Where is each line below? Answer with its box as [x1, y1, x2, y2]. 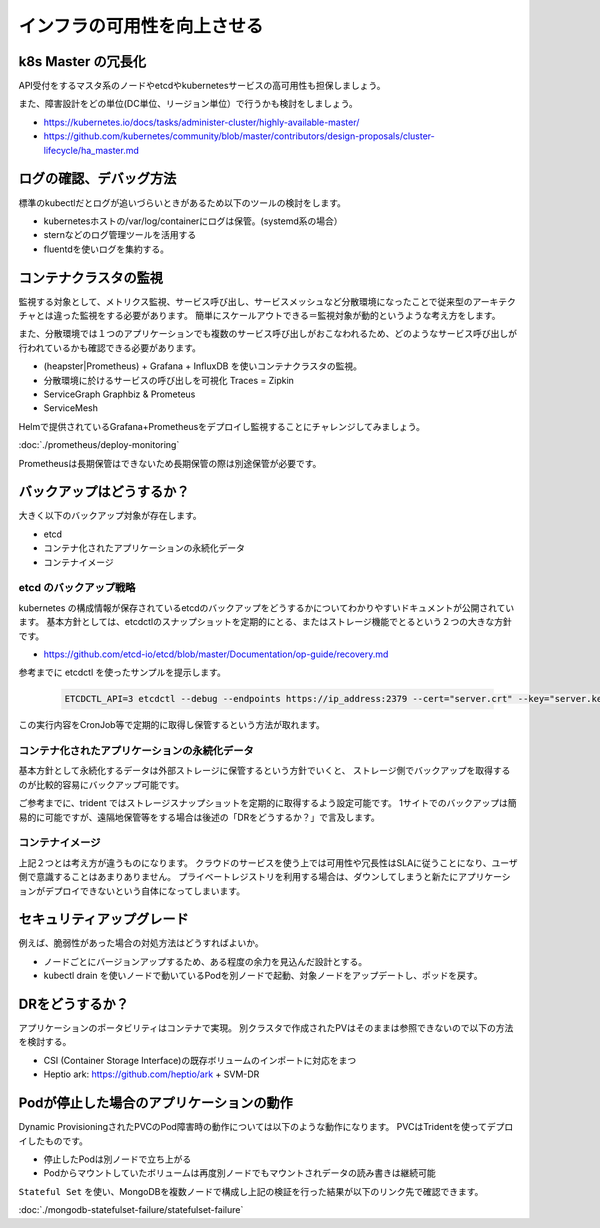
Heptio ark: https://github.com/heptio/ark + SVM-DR [43, 1068, 260, 1080]
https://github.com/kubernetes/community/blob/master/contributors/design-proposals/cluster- [43, 130, 435, 142]
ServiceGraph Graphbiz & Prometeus [43, 388, 196, 400]
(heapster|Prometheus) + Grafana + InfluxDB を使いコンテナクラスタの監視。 [43, 360, 363, 372]
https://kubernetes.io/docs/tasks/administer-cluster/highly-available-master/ [43, 116, 360, 128]
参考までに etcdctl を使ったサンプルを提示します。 [18, 666, 227, 679]
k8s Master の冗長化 [18, 53, 147, 70]
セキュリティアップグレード [18, 911, 189, 928]
